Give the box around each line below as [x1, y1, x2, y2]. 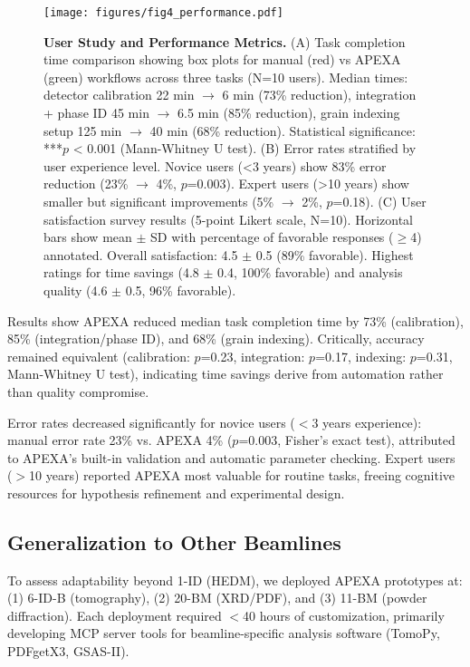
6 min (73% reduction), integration [222, 85, 417, 104]
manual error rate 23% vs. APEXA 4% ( [7, 430, 233, 449]
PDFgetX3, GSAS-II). [7, 642, 129, 661]
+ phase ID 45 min [43, 103, 149, 122]
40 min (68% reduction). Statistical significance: [149, 121, 416, 140]
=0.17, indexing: [315, 346, 407, 365]
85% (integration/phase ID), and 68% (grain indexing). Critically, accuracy [7, 329, 425, 348]
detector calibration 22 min [43, 85, 195, 104]
